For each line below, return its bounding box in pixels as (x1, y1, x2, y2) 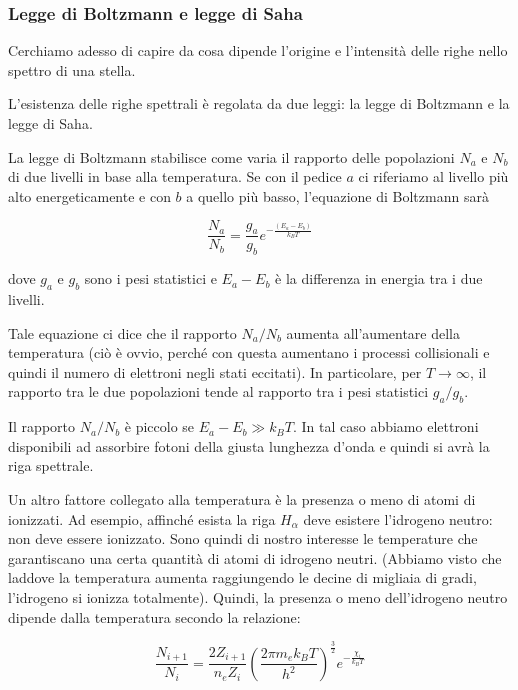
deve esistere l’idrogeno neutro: (303, 508, 493, 529)
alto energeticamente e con (8, 185, 171, 206)
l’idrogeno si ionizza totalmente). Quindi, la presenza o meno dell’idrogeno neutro (8, 586, 508, 607)
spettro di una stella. (8, 59, 136, 80)
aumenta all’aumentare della (286, 322, 461, 343)
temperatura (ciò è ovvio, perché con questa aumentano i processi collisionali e (8, 342, 490, 363)
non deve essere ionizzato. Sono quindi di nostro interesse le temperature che (8, 528, 478, 549)
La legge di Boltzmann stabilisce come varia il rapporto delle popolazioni (8, 146, 455, 167)
